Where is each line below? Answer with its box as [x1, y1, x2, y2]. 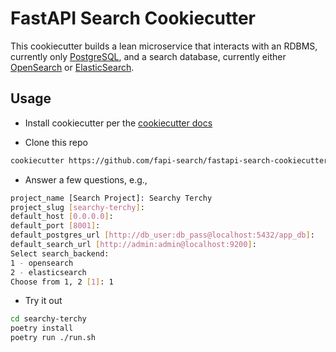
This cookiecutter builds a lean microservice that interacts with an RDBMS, [10, 40, 318, 52]
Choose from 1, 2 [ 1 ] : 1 [10, 277, 114, 287]
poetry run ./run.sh [10, 333, 97, 343]
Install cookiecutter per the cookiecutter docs [24, 117, 213, 129]
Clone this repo [24, 136, 88, 148]
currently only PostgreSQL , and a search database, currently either [10, 50, 287, 62]
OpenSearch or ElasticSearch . [10, 61, 135, 73]
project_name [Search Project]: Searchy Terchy [10, 193, 213, 203]
